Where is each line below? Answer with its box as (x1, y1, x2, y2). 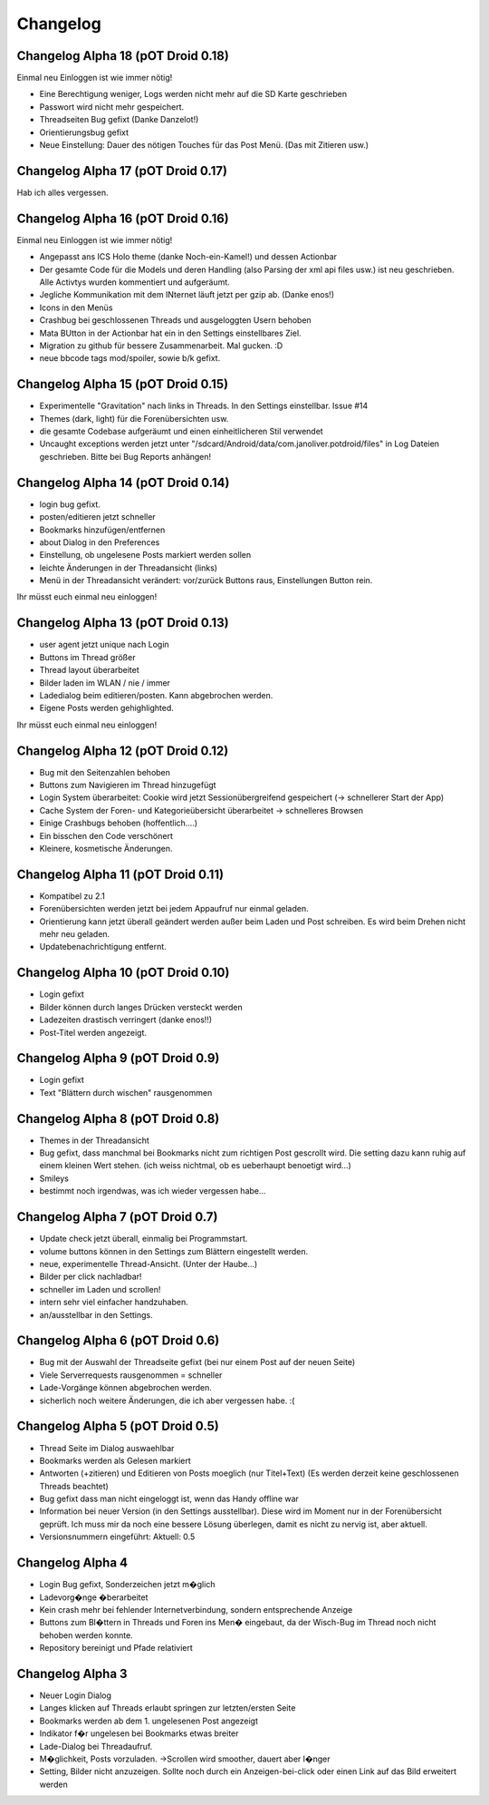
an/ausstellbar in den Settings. (39, 1309, 153, 1320)
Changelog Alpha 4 (16, 1556, 129, 1571)
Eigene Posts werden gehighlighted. (39, 703, 174, 714)
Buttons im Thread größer (39, 651, 136, 662)
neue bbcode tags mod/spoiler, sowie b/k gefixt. (39, 353, 221, 364)
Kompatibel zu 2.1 (39, 890, 106, 902)
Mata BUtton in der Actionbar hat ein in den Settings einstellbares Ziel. (39, 327, 302, 338)
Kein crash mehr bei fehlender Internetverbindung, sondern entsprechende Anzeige (39, 1604, 353, 1615)
